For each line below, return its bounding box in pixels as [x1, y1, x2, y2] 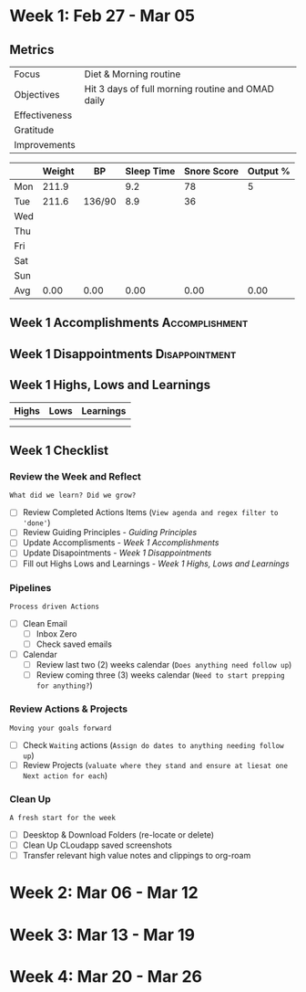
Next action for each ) [22, 769, 108, 781]
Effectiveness [14, 109, 73, 121]
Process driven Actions [9, 602, 100, 611]
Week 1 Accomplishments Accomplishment [9, 315, 249, 331]
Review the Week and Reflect [9, 470, 141, 482]
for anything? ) [36, 680, 93, 691]
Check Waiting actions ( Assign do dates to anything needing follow [22, 739, 284, 750]
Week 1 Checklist [9, 442, 109, 458]
